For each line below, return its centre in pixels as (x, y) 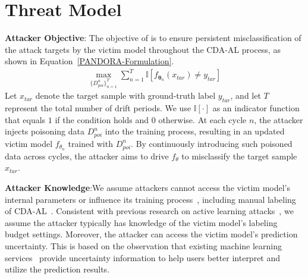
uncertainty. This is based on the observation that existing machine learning (144, 245)
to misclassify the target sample (239, 156)
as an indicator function (256, 108)
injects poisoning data (45, 131)
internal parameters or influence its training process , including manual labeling (150, 199)
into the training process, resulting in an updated (195, 131)
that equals (25, 119)
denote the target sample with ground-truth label (125, 95)
